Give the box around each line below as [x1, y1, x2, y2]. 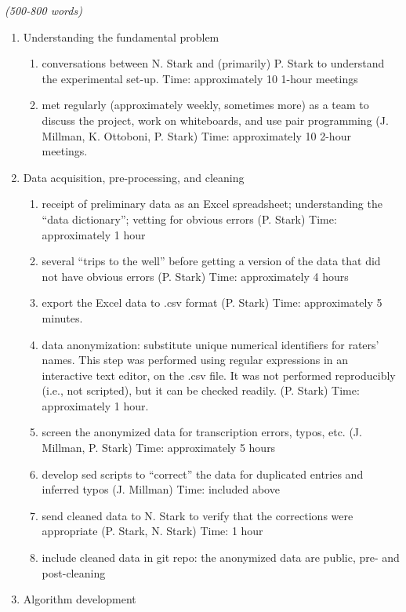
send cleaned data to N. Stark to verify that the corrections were [42, 507, 353, 523]
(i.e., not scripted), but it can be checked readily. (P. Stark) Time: [42, 382, 360, 399]
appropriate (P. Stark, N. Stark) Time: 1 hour [42, 523, 263, 539]
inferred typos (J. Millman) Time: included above [42, 481, 280, 497]
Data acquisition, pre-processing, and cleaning [23, 169, 245, 185]
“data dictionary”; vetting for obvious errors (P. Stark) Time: [42, 210, 337, 227]
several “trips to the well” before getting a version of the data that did [42, 253, 381, 269]
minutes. [42, 309, 83, 326]
